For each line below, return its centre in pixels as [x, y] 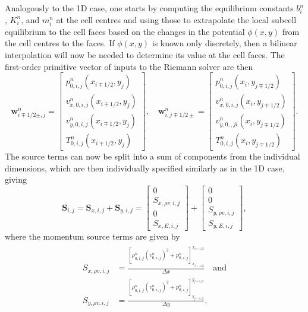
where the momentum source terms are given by [92, 236]
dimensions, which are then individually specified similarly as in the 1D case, [145, 168]
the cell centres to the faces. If [60, 43]
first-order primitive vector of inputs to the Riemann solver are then [129, 66]
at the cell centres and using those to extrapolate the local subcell [176, 19]
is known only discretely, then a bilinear [224, 43]
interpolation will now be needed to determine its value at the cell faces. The [145, 54]
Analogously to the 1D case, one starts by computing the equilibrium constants [149, 8]
